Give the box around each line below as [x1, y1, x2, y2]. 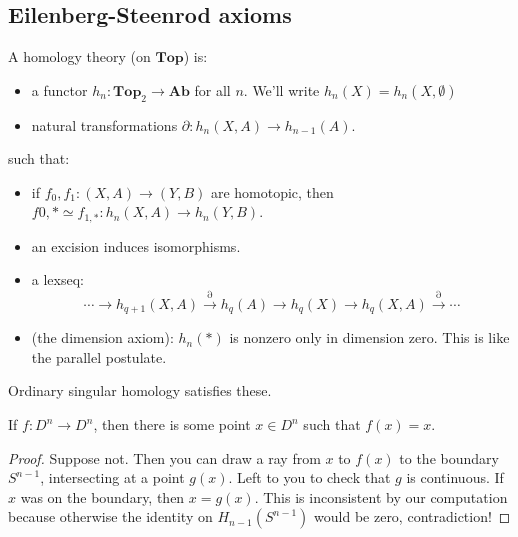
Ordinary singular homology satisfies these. [8, 380, 272, 401]
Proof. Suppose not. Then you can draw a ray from [8, 447, 321, 468]
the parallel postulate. [31, 346, 167, 367]
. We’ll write [243, 79, 320, 100]
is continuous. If [406, 467, 504, 488]
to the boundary [399, 447, 499, 468]
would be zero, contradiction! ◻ [314, 506, 511, 527]
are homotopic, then [210, 181, 334, 202]
